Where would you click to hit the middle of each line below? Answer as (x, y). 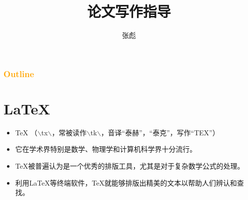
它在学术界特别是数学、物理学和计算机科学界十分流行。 (106, 149)
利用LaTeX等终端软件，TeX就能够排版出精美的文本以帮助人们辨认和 (126, 182)
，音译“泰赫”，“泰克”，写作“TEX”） (160, 132)
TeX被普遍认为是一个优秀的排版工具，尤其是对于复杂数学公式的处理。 (130, 165)
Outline (19, 73)
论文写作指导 (129, 11)
